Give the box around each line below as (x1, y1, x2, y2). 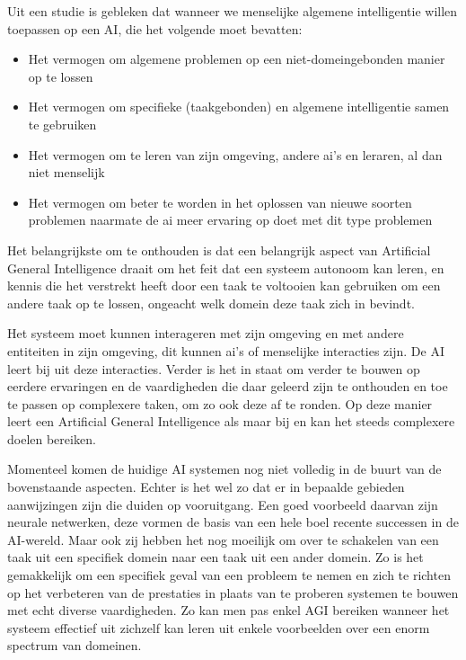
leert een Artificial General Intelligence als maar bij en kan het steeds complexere (7, 412, 455, 431)
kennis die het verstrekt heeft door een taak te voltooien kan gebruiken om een (7, 276, 441, 295)
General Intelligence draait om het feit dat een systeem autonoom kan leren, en (7, 258, 444, 277)
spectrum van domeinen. (7, 636, 142, 655)
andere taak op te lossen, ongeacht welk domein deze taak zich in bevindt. (7, 293, 415, 312)
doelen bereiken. (7, 429, 96, 448)
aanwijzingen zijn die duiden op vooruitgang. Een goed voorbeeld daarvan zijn (7, 495, 438, 513)
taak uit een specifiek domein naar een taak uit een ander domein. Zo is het (7, 548, 424, 566)
